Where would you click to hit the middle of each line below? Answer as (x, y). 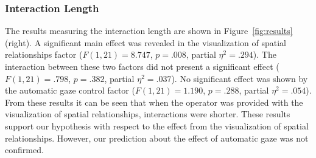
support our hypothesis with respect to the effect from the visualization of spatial (157, 125)
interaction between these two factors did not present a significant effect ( (142, 66)
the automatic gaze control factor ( (70, 90)
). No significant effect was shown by (240, 78)
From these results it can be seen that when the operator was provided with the (154, 102)
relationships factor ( (44, 54)
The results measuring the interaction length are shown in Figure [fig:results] (149, 31)
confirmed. (24, 150)
